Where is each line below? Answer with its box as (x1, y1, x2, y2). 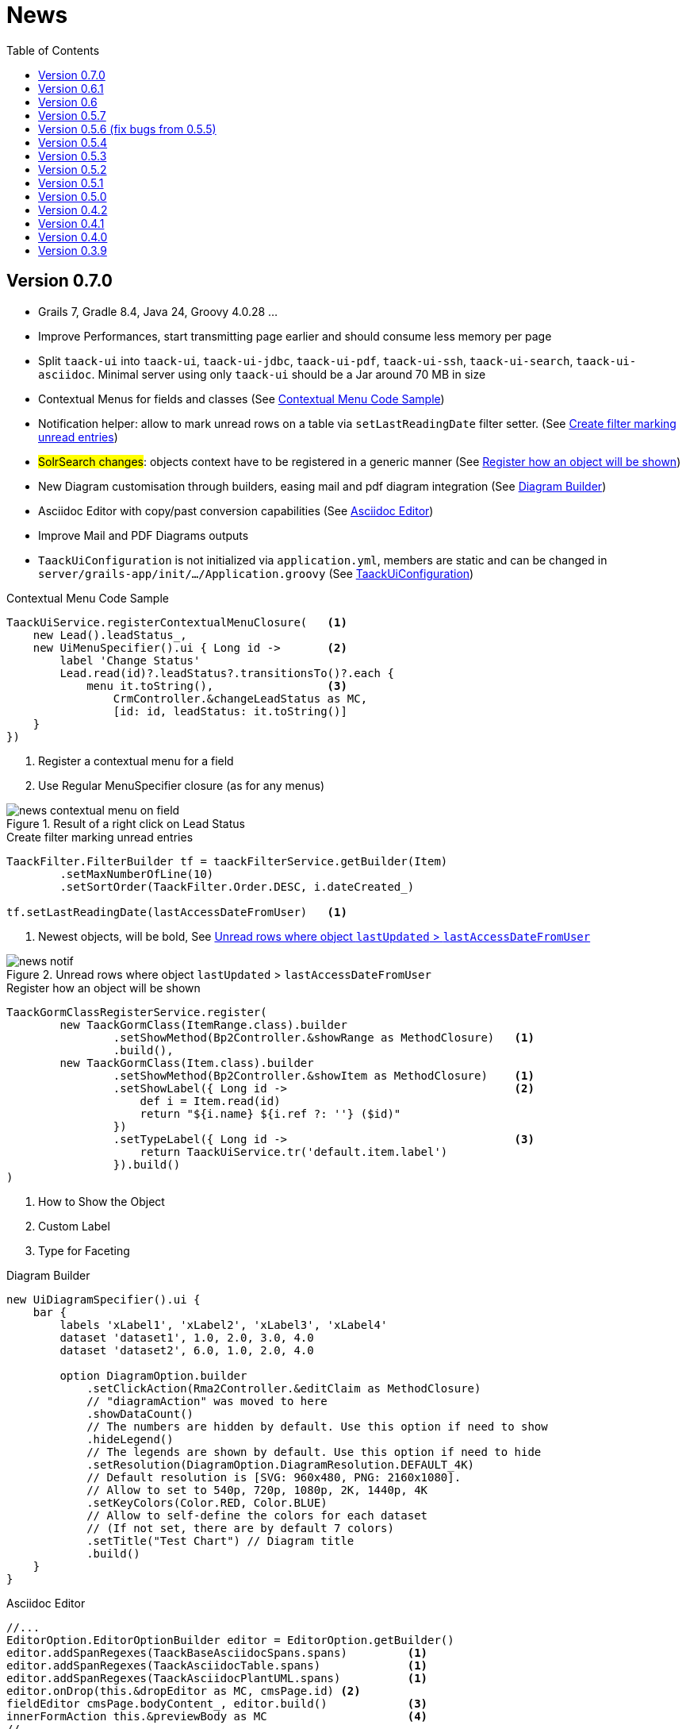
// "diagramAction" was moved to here (86, 1394, 328, 1407)
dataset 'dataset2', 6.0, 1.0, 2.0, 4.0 (59, 1343, 314, 1357)
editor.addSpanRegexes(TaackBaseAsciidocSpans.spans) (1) (6, 1646, 428, 1659)
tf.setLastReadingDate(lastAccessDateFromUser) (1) (6, 905, 347, 918)
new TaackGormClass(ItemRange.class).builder (59, 1018, 347, 1031)
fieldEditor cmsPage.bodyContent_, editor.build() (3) (6, 1696, 428, 1710)
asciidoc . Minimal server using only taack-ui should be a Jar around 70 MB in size (38, 367, 486, 381)
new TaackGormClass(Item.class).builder (59, 1056, 314, 1069)
